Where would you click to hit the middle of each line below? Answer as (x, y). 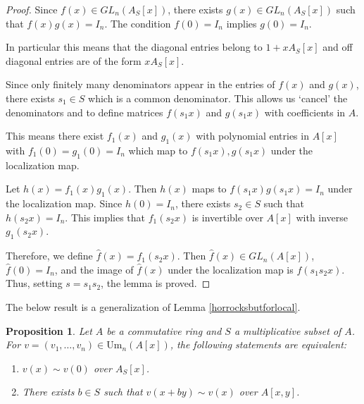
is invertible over (227, 217)
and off (338, 47)
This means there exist (55, 136)
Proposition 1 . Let (49, 330)
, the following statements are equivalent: (258, 344)
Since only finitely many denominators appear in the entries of (140, 84)
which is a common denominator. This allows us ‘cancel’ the (218, 98)
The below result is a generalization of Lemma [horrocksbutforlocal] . (153, 306)
